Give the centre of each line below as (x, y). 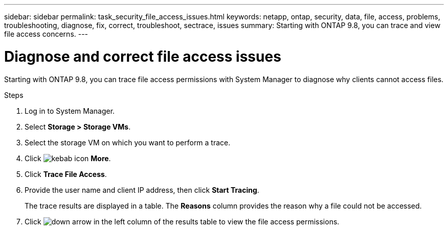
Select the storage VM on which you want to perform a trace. (128, 142)
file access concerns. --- (46, 34)
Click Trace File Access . (66, 174)
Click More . (68, 158)
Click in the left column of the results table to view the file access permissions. (182, 221)
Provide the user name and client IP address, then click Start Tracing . (142, 190)
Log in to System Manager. (70, 111)
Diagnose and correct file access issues (143, 56)
